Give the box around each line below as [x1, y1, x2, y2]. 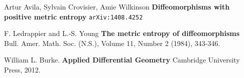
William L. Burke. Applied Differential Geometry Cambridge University [4, 54, 240, 65]
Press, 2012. [4, 64, 41, 75]
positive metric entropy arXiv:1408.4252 [4, 11, 143, 21]
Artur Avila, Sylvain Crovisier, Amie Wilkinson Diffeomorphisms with [4, 1, 230, 11]
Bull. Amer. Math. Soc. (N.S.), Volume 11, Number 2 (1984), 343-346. [4, 37, 220, 48]
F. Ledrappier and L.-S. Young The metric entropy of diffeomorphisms [4, 28, 240, 38]
